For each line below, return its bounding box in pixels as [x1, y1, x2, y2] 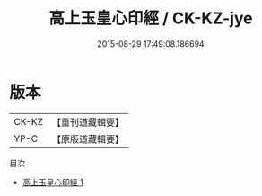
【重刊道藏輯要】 [51, 116, 124, 129]
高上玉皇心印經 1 [22, 176, 83, 187]
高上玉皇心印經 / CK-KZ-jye [48, 8, 253, 29]
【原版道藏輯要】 [51, 132, 124, 145]
